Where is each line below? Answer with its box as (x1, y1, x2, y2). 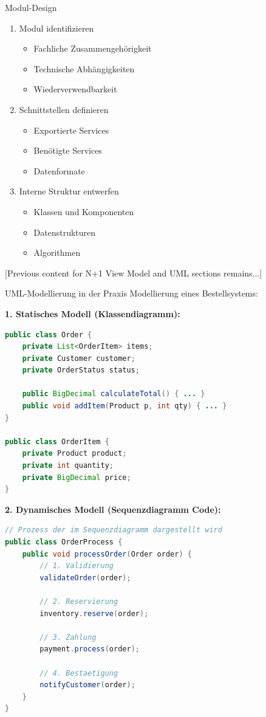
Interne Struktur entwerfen (19, 185, 119, 197)
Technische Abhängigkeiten (33, 62, 135, 75)
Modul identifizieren (19, 21, 94, 34)
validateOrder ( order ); (39, 573, 131, 582)
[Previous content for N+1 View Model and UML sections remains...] (5, 266, 262, 279)
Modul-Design (5, 1, 57, 13)
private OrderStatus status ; (22, 366, 140, 375)
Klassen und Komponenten (33, 205, 134, 218)
